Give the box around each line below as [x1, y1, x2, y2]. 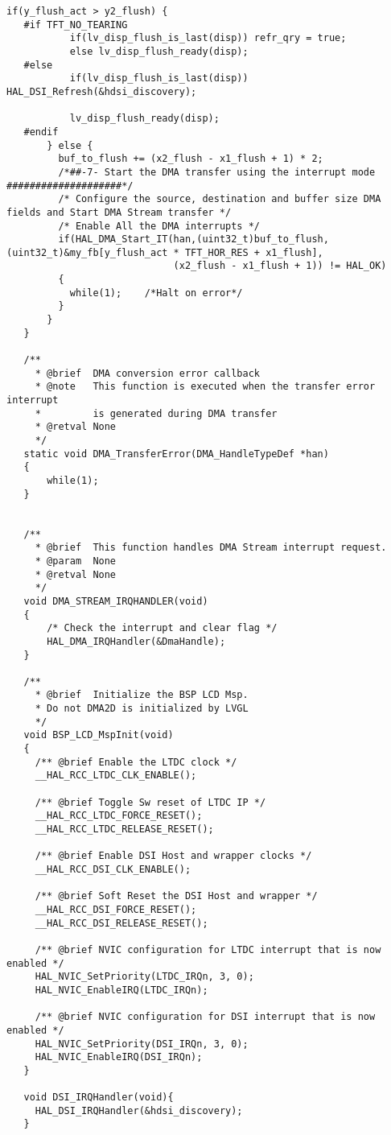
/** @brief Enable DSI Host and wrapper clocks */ [35, 850, 312, 862]
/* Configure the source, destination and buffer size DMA [58, 193, 381, 205]
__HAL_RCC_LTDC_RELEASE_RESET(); [35, 823, 214, 836]
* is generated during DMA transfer [35, 407, 278, 419]
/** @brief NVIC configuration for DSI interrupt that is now [35, 1011, 376, 1023]
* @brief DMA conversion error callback [35, 367, 260, 379]
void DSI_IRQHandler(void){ [23, 1092, 174, 1104]
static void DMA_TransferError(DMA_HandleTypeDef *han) [23, 448, 329, 460]
